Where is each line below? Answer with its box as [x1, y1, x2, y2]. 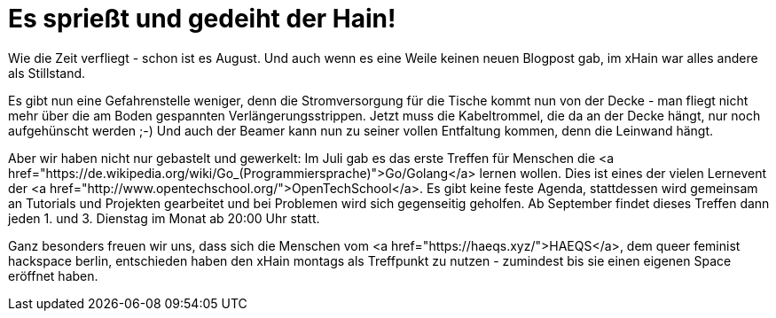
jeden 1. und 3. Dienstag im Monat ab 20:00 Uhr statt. [8, 210, 320, 226]
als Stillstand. [8, 65, 86, 81]
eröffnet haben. [8, 268, 98, 283]
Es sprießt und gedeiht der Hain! [8, 4, 396, 34]
